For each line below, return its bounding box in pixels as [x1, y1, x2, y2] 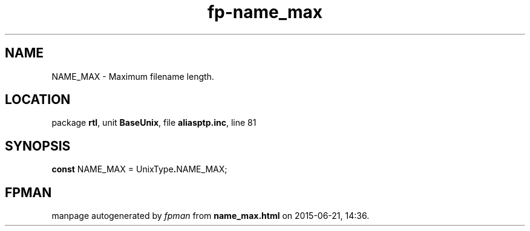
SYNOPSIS [5, 138, 71, 154]
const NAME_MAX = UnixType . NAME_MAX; [51, 164, 227, 175]
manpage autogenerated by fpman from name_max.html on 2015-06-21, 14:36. [51, 210, 370, 221]
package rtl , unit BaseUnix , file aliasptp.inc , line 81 [51, 117, 257, 128]
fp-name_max [207, 2, 323, 22]
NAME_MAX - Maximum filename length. [51, 71, 214, 82]
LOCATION [5, 92, 71, 108]
